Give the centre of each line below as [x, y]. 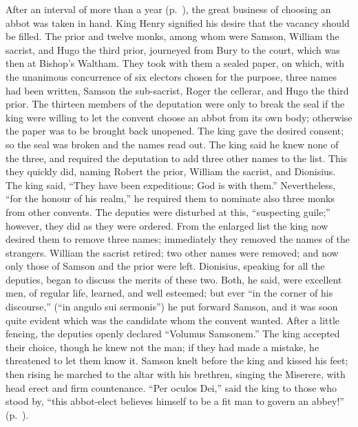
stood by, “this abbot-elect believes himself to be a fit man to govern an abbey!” [175, 401]
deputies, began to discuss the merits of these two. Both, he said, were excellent [174, 279]
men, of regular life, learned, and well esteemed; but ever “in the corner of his [169, 293]
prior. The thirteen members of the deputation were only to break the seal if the [175, 104]
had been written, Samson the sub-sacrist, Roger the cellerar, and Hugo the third [177, 90]
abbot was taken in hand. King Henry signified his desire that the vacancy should [178, 22]
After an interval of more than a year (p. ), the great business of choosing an [168, 9]
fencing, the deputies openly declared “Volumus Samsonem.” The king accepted [173, 334]
